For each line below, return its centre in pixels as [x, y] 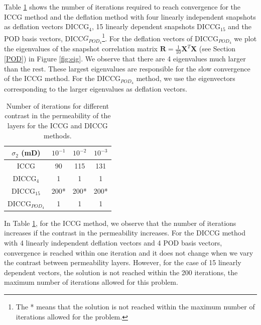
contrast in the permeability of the [58, 115]
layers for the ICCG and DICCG [57, 125]
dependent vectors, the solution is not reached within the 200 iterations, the [121, 272]
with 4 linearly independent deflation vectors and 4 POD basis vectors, [113, 243]
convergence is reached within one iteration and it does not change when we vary [129, 252]
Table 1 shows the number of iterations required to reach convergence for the [122, 7]
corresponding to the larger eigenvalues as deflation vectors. [96, 89]
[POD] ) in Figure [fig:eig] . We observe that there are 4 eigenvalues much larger [125, 59]
